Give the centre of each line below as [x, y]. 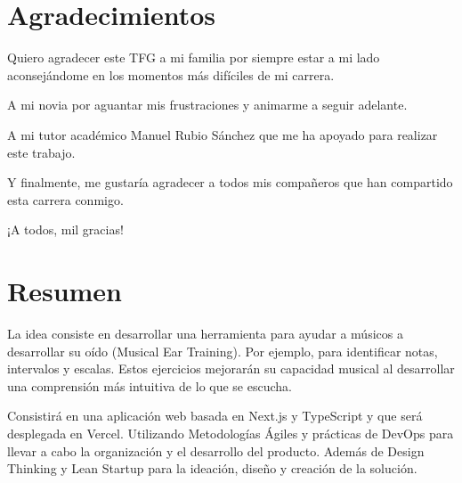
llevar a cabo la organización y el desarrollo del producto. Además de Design [216, 450]
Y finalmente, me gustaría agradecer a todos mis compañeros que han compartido [230, 182]
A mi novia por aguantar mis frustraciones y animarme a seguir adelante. [207, 105]
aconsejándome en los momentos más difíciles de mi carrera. [171, 74]
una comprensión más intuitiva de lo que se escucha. [150, 385]
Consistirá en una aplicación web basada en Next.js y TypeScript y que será [215, 416]
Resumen [65, 291]
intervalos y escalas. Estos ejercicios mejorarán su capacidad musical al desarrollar [231, 368]
